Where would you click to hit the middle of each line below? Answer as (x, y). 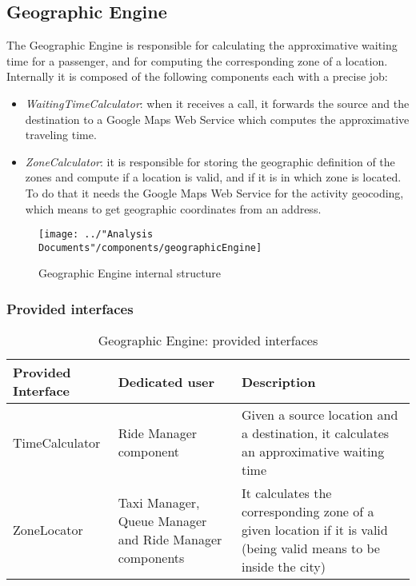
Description (278, 381)
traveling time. (61, 135)
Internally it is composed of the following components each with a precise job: (197, 76)
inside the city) (283, 567)
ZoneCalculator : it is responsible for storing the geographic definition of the (210, 161)
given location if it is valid (314, 530)
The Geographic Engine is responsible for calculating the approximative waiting (202, 45)
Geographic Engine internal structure (130, 273)
